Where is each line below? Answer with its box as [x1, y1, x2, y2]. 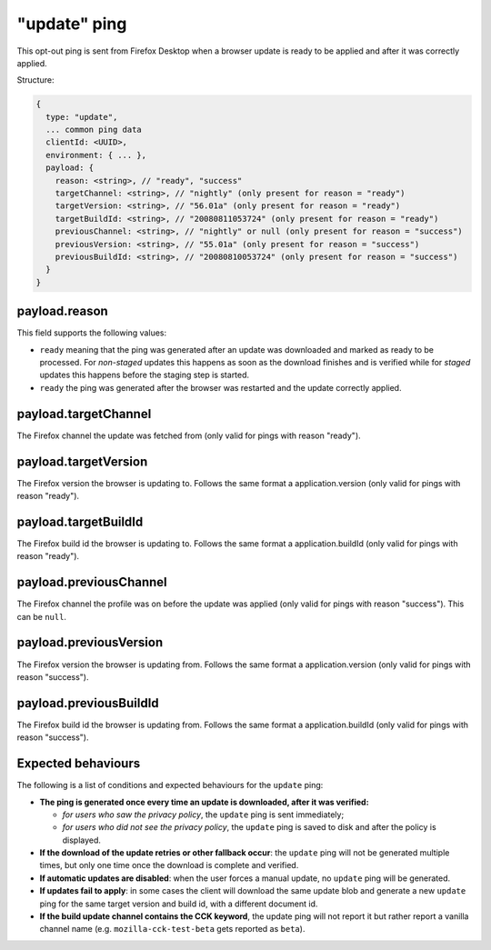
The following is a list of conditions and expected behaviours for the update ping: [16, 780, 324, 791]
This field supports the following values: [16, 327, 167, 338]
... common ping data [45, 125, 143, 135]
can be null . [16, 611, 67, 622]
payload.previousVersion [16, 635, 164, 650]
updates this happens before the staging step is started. [39, 369, 250, 381]
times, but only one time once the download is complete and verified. [39, 860, 299, 871]
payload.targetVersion [16, 454, 148, 469]
